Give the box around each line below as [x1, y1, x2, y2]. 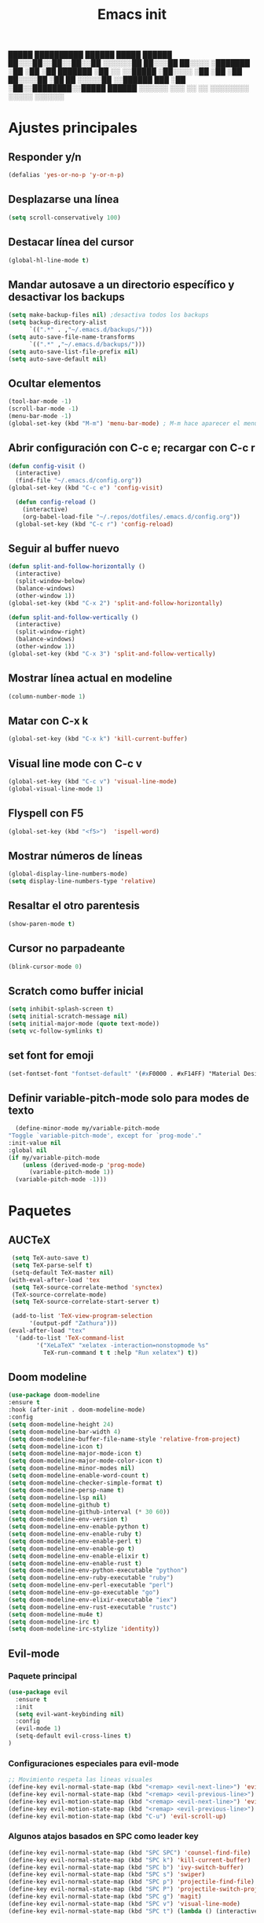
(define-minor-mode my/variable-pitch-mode [15, 1125, 159, 1132]
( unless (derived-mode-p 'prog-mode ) [22, 1161, 146, 1169]
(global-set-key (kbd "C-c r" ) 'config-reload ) [15, 520, 174, 528]
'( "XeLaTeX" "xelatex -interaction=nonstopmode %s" [36, 1341, 210, 1349]
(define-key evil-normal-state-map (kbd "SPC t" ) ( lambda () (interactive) [8, 1907, 262, 1915]
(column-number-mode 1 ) [8, 692, 86, 700]
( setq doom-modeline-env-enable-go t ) [8, 1544, 135, 1553]
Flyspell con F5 [8, 807, 84, 820]
